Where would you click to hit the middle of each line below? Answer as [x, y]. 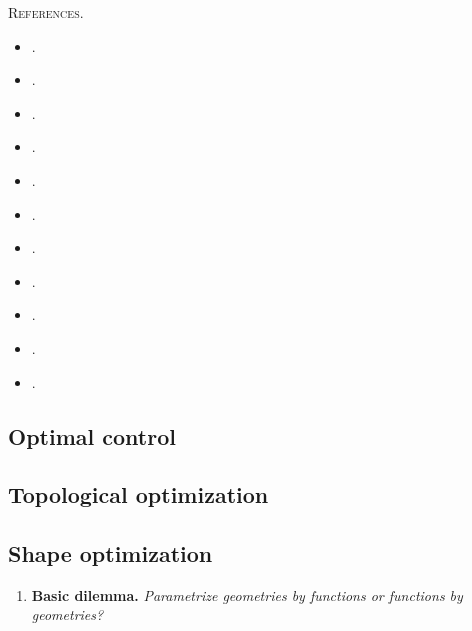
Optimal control [92, 435]
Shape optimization [110, 553]
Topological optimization [138, 494]
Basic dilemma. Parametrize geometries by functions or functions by [247, 594]
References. [46, 12]
